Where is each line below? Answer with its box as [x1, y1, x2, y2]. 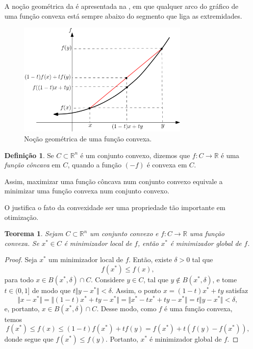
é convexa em [147, 160, 187, 170]
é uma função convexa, [164, 303, 232, 313]
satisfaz [226, 285, 248, 295]
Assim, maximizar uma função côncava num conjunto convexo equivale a [4, 176, 223, 186]
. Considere [91, 274, 125, 284]
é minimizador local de [64, 238, 132, 248]
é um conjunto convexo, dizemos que [80, 150, 190, 160]
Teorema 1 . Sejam [4, 228, 63, 239]
